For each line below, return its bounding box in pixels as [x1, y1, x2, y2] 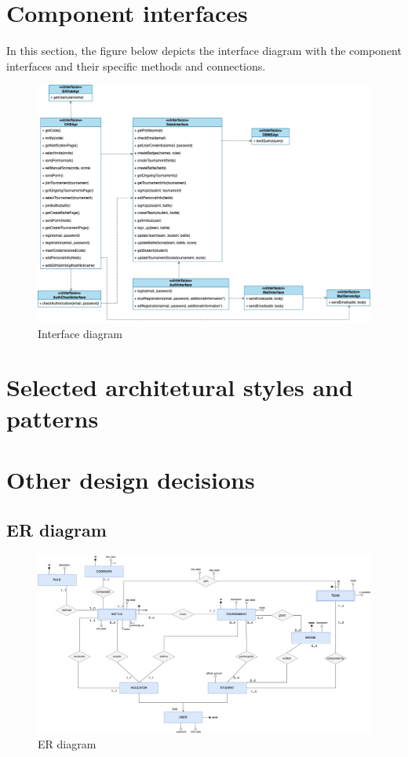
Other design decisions [6, 463, 255, 495]
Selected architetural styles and [6, 371, 353, 403]
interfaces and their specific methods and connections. [6, 57, 266, 74]
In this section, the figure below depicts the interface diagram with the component [6, 42, 402, 59]
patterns [6, 402, 99, 434]
